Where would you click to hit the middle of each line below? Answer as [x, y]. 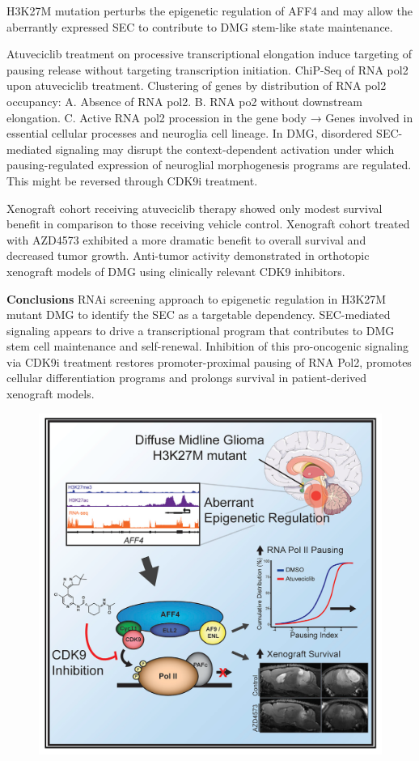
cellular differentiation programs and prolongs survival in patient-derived [187, 378]
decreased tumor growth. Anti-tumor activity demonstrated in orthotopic [188, 255]
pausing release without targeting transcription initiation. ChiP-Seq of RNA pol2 [207, 69]
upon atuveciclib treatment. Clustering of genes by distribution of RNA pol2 [197, 85]
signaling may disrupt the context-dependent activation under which [225, 149]
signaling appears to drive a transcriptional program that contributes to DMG [201, 330]
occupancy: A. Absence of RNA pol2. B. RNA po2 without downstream [184, 101]
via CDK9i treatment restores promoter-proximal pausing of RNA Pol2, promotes [209, 361]
